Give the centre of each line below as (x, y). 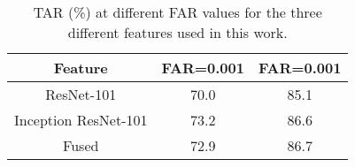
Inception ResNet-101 (81, 120)
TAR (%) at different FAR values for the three (177, 12)
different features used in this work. (177, 32)
